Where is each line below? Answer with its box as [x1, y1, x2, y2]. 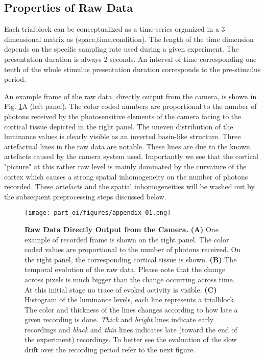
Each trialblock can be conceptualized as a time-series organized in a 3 [4, 24, 225, 34]
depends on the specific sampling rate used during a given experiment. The [4, 43, 239, 54]
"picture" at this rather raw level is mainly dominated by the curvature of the [4, 161, 247, 171]
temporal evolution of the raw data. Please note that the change [25, 264, 226, 275]
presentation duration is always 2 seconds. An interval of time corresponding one [4, 53, 257, 64]
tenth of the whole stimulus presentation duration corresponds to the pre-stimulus [4, 63, 261, 74]
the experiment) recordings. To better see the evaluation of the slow [25, 334, 237, 345]
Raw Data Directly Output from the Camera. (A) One [25, 223, 219, 234]
